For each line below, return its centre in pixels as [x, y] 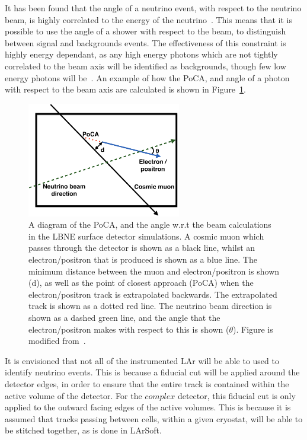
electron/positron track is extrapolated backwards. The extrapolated [153, 294]
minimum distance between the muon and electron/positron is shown [154, 271]
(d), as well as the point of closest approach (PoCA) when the [141, 283]
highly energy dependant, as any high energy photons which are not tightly [141, 54]
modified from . [57, 341]
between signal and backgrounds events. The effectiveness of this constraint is [145, 42]
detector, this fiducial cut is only [236, 395]
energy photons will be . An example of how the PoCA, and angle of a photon [147, 77]
